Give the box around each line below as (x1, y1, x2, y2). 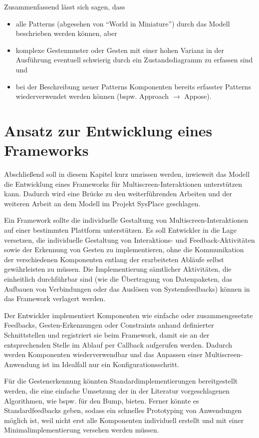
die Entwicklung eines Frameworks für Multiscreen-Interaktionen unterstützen (4, 178, 242, 189)
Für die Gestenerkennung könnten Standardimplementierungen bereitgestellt (4, 376, 238, 386)
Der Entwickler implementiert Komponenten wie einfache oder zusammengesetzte (4, 310, 253, 320)
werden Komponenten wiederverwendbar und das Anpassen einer (4, 349, 203, 360)
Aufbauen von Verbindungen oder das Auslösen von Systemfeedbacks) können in (4, 283, 250, 294)
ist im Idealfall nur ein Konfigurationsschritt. (42, 359, 180, 369)
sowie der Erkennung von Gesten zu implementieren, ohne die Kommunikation (4, 244, 244, 255)
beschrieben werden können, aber (15, 28, 117, 38)
